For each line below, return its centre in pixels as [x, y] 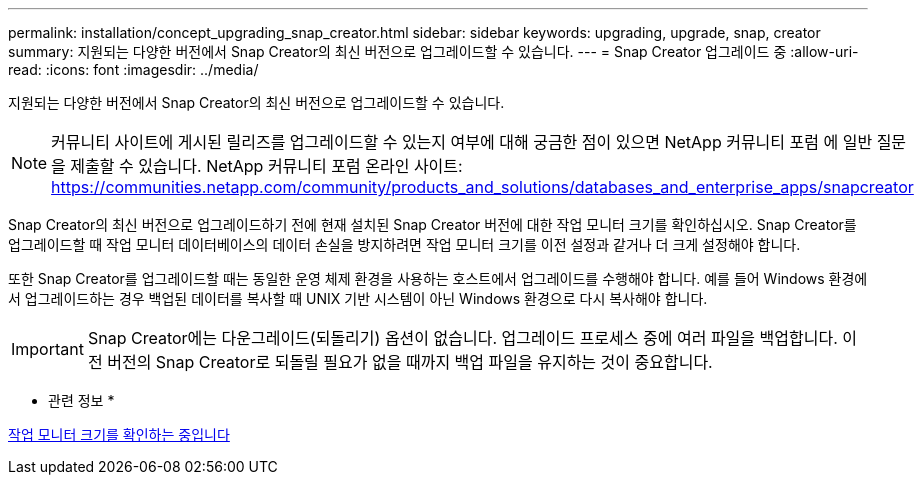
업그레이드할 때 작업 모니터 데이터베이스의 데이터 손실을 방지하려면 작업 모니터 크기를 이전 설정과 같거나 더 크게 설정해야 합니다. [404, 244]
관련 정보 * [81, 400]
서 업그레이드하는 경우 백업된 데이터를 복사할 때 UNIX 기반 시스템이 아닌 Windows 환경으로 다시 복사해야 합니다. [358, 298]
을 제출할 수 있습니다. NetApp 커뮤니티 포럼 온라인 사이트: [257, 166]
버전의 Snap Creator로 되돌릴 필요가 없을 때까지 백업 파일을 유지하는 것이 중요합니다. [410, 362]
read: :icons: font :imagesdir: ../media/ [133, 69]
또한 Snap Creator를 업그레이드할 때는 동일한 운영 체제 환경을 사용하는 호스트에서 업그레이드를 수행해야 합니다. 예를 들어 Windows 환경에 [438, 278]
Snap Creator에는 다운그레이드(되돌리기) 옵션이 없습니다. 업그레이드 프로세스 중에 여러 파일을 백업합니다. [462, 338]
